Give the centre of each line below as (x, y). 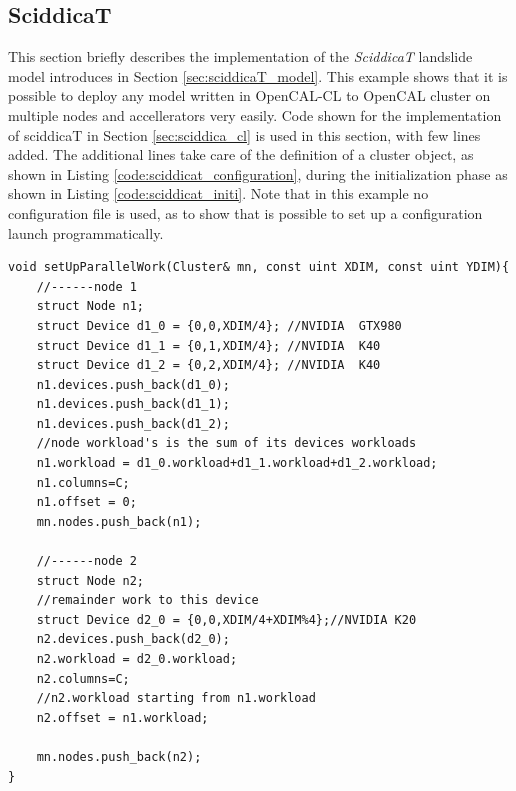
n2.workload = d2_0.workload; (137, 659)
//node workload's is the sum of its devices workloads (226, 443)
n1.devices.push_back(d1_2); (133, 423)
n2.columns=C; (83, 678)
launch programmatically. (86, 232)
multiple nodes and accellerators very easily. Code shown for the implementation (255, 114)
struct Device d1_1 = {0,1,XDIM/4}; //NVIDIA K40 (208, 345)
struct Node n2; (90, 580)
